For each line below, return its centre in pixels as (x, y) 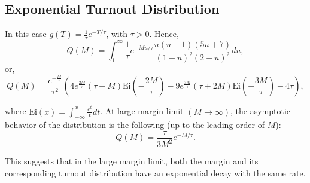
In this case (26, 34)
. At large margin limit (142, 111)
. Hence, (164, 34)
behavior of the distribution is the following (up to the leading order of (135, 125)
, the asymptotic (261, 111)
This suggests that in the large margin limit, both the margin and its (132, 161)
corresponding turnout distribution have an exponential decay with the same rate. (155, 173)
